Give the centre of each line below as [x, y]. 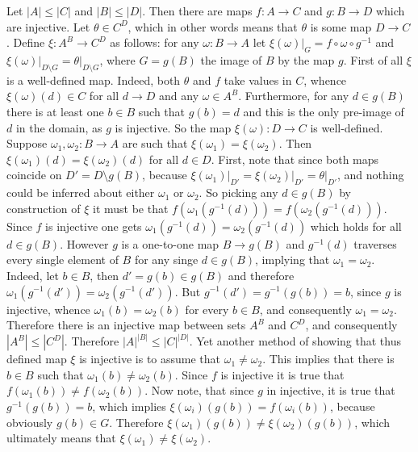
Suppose [27, 143]
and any [179, 96]
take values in [258, 80]
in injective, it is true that [331, 390]
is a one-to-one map [170, 243]
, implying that [293, 259]
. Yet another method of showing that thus [295, 341]
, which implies [129, 406]
